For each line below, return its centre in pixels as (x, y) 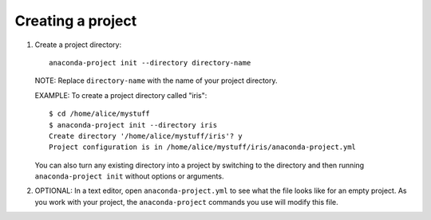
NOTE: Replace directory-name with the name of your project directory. (156, 81)
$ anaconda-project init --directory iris (133, 125)
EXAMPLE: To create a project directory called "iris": (121, 95)
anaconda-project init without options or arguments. (129, 176)
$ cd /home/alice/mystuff (100, 114)
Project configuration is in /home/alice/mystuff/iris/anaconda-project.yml (203, 147)
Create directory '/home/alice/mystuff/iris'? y (146, 136)
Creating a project (76, 21)
